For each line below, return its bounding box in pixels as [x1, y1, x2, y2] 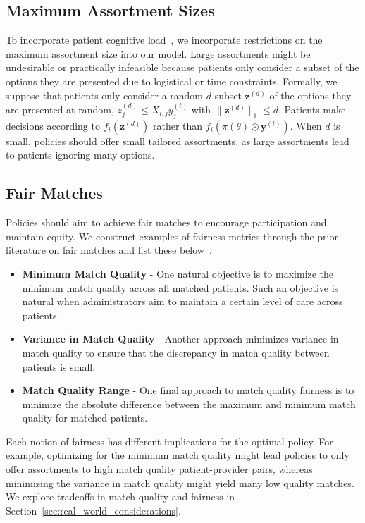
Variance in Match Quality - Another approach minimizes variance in [22, 331, 339, 346]
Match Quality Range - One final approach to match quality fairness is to [22, 383, 354, 398]
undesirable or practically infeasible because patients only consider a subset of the [6, 60, 359, 75]
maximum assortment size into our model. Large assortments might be [6, 46, 311, 61]
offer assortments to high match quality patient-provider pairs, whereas [6, 462, 313, 476]
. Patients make [278, 101, 346, 116]
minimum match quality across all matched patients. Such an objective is [22, 280, 339, 295]
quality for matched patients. [22, 410, 148, 425]
